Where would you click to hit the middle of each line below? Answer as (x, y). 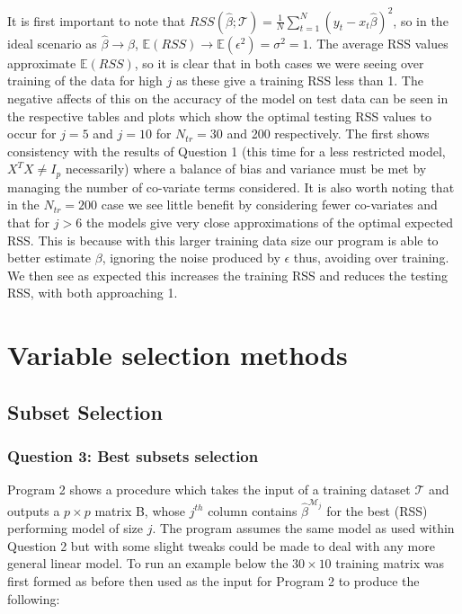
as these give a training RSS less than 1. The (299, 80)
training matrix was (390, 563)
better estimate (49, 258)
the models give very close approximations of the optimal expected (270, 222)
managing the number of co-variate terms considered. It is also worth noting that (231, 187)
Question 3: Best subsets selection (133, 455)
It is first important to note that (97, 20)
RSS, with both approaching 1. (93, 293)
